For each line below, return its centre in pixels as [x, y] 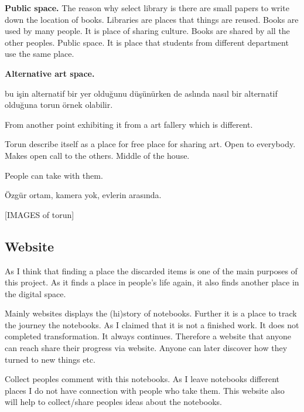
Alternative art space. [50, 73]
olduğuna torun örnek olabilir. [59, 105]
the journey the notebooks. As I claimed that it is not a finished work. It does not [152, 324]
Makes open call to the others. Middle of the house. [97, 155]
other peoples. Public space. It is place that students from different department [147, 42]
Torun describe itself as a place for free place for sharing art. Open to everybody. [150, 144]
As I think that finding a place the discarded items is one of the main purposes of [151, 270]
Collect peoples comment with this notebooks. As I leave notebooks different [142, 379]
